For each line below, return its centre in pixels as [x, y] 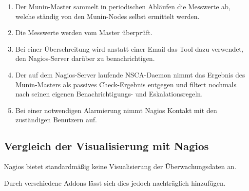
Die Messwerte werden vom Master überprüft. [84, 32]
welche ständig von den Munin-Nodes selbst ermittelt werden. [107, 16]
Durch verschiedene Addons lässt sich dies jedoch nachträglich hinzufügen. [115, 182]
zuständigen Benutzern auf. [56, 120]
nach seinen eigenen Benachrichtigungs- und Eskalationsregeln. [109, 94]
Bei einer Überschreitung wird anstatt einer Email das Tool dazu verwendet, [129, 48]
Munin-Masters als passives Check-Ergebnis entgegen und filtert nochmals [126, 84]
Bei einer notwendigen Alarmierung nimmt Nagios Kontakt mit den [116, 110]
